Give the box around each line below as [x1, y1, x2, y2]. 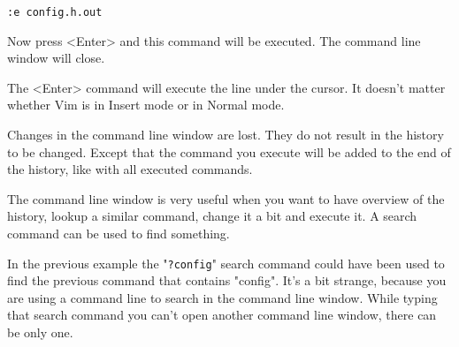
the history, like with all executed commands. [7, 160, 253, 178]
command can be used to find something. [7, 224, 230, 242]
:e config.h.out [7, 6, 103, 19]
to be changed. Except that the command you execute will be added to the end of [7, 142, 451, 161]
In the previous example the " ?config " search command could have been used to [7, 253, 445, 272]
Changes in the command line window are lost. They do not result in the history [7, 125, 444, 144]
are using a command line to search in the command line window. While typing [7, 288, 438, 306]
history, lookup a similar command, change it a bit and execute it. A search [7, 207, 417, 225]
